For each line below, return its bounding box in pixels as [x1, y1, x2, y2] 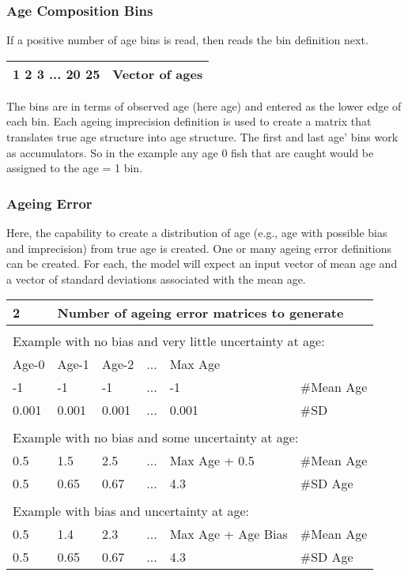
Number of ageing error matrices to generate [57, 303, 344, 322]
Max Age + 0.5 [169, 451, 255, 470]
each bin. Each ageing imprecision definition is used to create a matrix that [6, 113, 372, 130]
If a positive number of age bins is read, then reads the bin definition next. [6, 32, 368, 48]
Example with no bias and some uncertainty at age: [13, 428, 299, 447]
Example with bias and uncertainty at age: [13, 502, 250, 521]
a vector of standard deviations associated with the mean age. [6, 270, 306, 287]
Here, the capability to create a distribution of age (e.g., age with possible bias [6, 224, 387, 240]
